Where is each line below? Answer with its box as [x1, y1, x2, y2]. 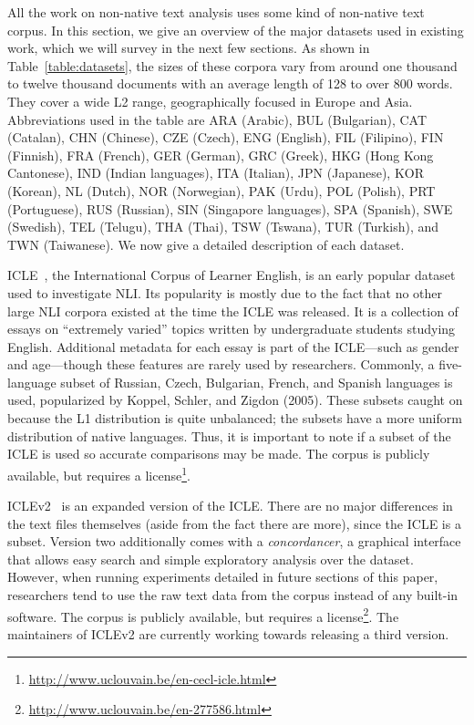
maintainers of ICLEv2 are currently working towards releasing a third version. [7, 624, 449, 643]
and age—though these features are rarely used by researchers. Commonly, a [7, 355, 435, 374]
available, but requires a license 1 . [7, 462, 191, 484]
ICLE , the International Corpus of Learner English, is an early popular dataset [7, 265, 456, 285]
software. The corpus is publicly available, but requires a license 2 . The [7, 604, 399, 626]
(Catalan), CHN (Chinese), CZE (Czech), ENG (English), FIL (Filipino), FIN [7, 128, 444, 147]
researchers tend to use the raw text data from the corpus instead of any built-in [7, 585, 459, 605]
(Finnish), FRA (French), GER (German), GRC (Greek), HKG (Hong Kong [7, 145, 434, 164]
